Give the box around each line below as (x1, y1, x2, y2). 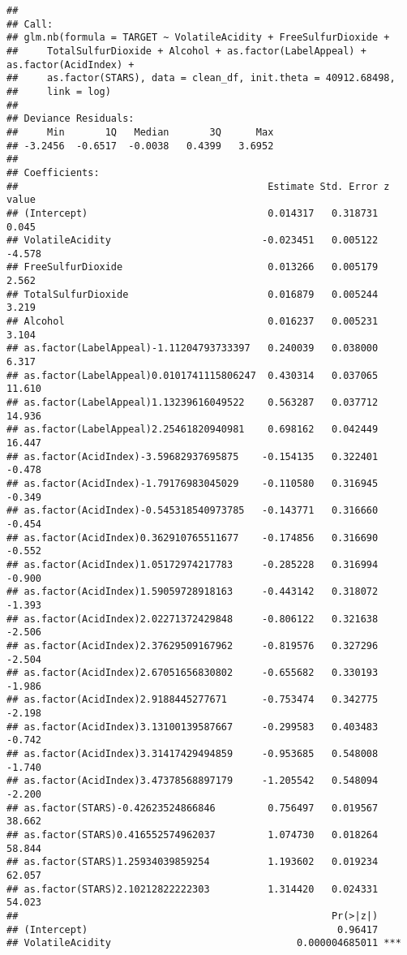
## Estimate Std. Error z (6, 180, 390, 192)
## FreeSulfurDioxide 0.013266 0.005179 (6, 261, 379, 273)
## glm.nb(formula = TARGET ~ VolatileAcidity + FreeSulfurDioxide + (6, 32, 390, 44)
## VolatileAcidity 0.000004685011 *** (6, 937, 401, 949)
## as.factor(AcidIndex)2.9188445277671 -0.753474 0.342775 (6, 694, 379, 706)
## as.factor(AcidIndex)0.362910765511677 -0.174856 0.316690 (6, 531, 379, 544)
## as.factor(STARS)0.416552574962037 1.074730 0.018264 (6, 829, 379, 841)
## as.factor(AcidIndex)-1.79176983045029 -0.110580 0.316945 (6, 477, 379, 489)
